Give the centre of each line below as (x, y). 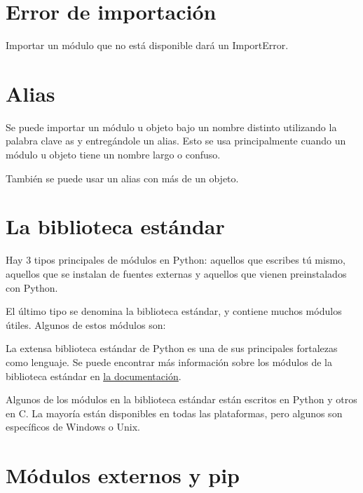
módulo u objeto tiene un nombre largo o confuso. (113, 155)
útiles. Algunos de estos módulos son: (86, 324)
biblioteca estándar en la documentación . (94, 376)
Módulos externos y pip (123, 475)
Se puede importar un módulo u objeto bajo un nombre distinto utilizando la (171, 127)
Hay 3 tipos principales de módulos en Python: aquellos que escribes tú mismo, (176, 260)
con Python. (32, 287)
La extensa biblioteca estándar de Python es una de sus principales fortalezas (172, 348)
